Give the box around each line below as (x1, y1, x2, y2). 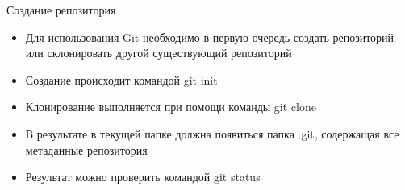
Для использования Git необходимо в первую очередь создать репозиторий (25, 28, 395, 45)
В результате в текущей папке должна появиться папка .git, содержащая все (25, 125, 399, 142)
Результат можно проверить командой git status (25, 168, 261, 185)
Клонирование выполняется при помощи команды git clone (25, 98, 316, 115)
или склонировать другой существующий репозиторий (25, 44, 292, 61)
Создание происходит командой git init (25, 71, 218, 88)
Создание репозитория (6, 2, 116, 18)
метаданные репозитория (25, 141, 148, 158)
